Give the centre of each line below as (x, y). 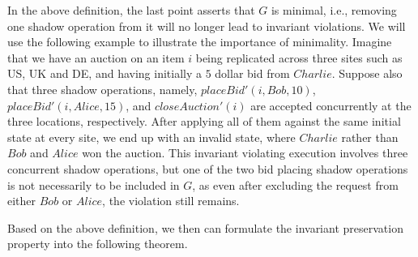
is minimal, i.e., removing (334, 10)
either (22, 201)
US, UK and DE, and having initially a (105, 73)
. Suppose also (367, 73)
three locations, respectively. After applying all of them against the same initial (204, 121)
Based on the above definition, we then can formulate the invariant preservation (205, 227)
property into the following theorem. (98, 244)
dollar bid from (252, 73)
